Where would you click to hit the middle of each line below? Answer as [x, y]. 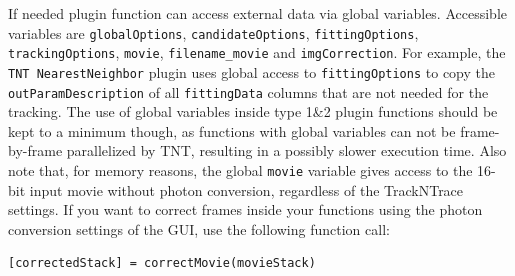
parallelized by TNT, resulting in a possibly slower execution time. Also [286, 150]
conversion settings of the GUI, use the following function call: [199, 228]
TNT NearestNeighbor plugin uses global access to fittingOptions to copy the [251, 71]
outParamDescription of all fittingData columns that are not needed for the [248, 91]
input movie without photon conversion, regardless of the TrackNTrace [246, 189]
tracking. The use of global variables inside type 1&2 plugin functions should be [253, 111]
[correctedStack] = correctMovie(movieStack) [162, 263]
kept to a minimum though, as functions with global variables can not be [232, 130]
